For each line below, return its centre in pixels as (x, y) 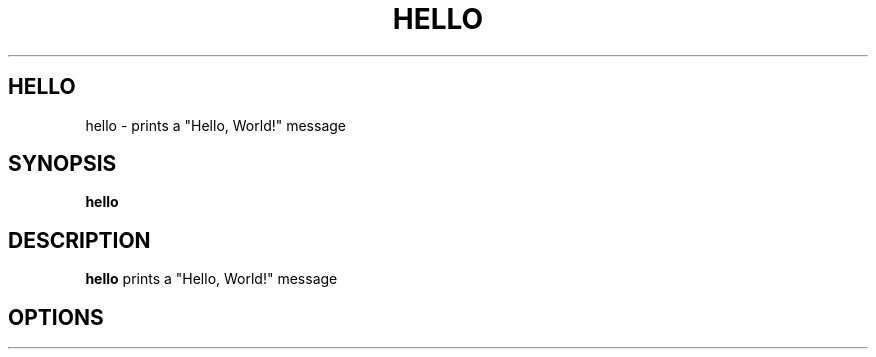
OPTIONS (56, 317)
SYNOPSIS (62, 164)
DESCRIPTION (79, 240)
